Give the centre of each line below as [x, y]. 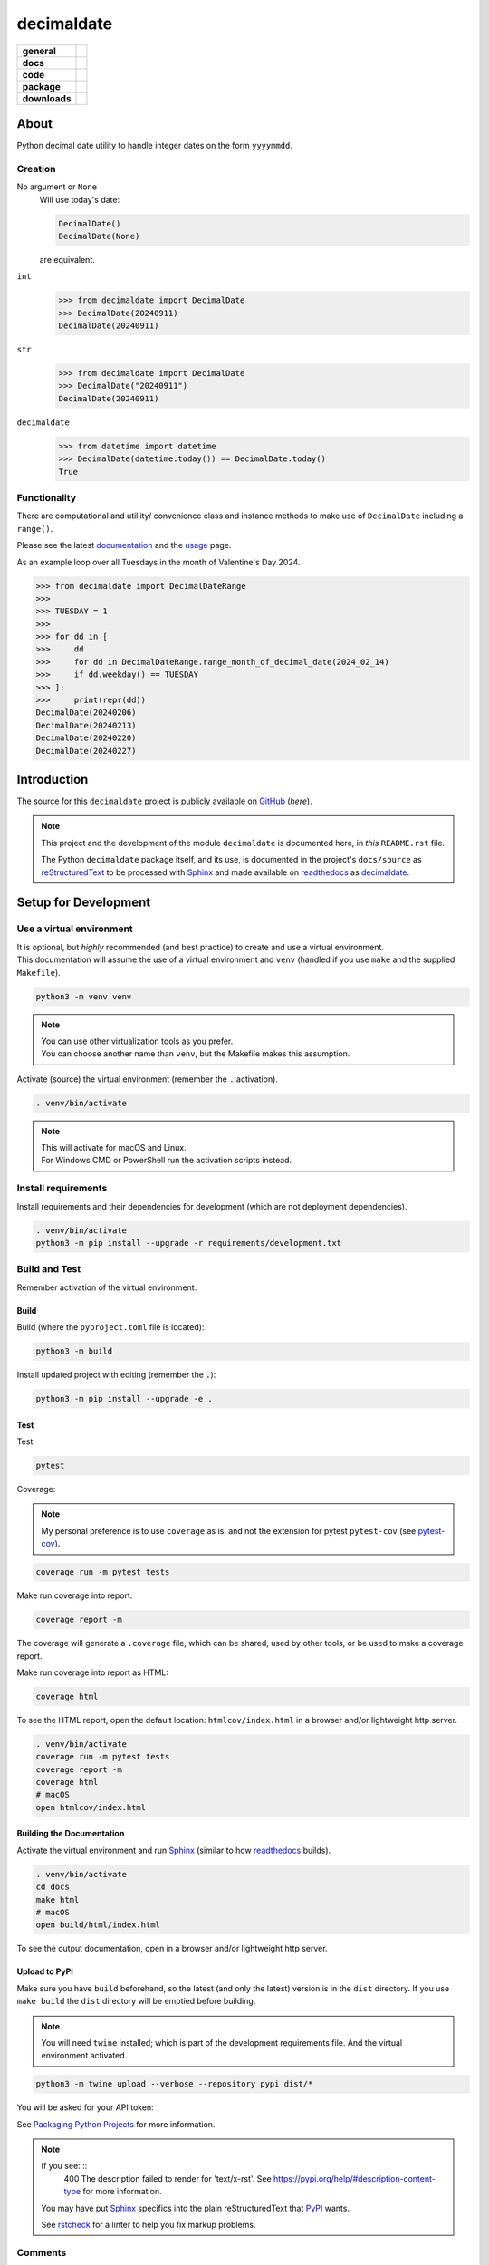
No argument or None [57, 187]
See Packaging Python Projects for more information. [116, 2124]
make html [58, 1899]
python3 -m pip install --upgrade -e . [124, 1399]
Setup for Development [84, 903]
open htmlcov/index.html [91, 1807]
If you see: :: [64, 2166]
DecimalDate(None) [99, 236]
